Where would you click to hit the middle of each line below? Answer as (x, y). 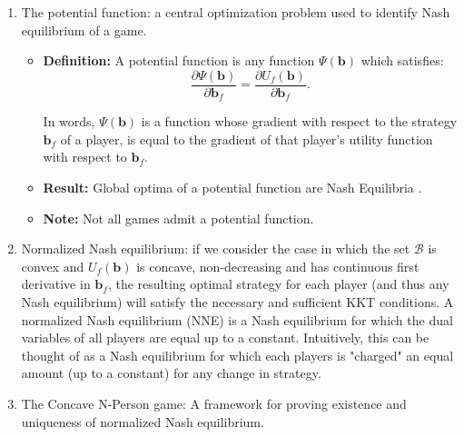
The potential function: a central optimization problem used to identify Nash (236, 12)
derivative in (56, 284)
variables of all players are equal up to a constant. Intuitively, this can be (225, 338)
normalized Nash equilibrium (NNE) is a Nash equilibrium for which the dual (237, 319)
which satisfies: (402, 60)
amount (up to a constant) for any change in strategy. (171, 373)
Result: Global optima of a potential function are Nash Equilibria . (232, 188)
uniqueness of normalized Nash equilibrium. (143, 421)
